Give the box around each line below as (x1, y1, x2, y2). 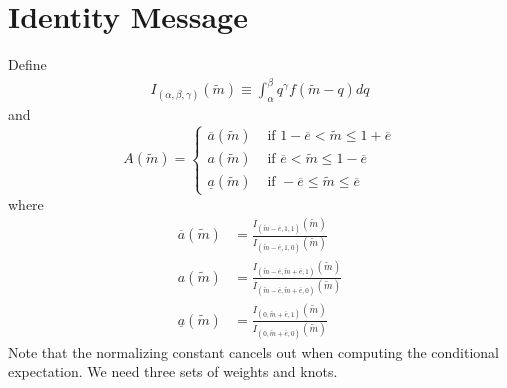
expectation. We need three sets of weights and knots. (8, 361, 338, 382)
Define (8, 54, 47, 75)
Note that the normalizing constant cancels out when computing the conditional (8, 341, 499, 362)
